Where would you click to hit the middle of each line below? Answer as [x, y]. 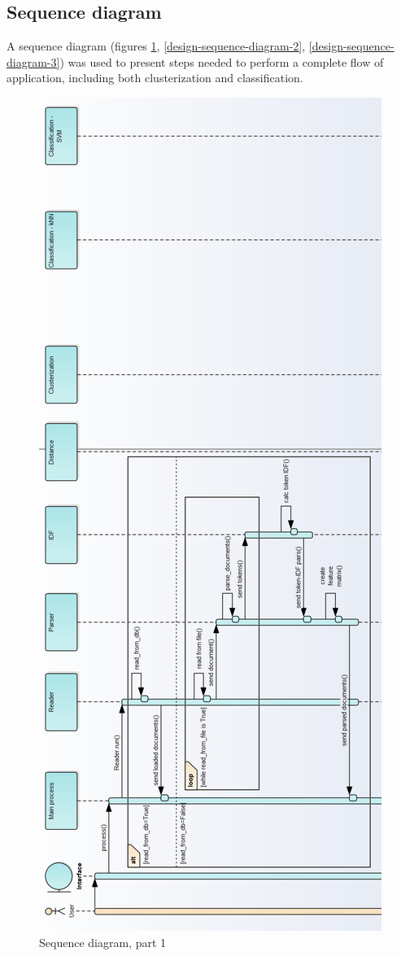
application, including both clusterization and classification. [155, 78]
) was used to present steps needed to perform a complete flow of [222, 61]
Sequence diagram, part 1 [103, 942]
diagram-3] [33, 61]
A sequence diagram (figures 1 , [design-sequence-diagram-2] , [156, 46]
